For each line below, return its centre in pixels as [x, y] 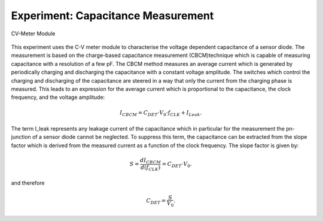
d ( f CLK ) [151, 168]
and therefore [28, 183]
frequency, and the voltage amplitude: [58, 97]
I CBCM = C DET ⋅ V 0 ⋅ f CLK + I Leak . [161, 114]
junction [21, 137]
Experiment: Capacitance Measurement [112, 16]
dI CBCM [150, 161]
